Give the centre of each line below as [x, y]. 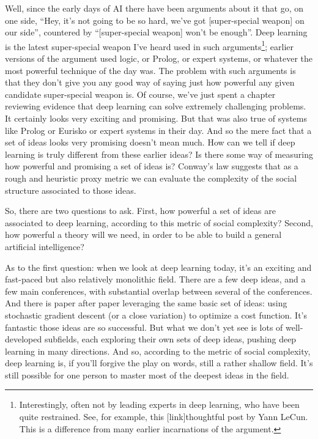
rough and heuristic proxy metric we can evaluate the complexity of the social [151, 178]
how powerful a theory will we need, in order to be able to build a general [143, 234]
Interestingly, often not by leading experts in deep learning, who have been [159, 404]
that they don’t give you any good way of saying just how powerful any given [150, 82]
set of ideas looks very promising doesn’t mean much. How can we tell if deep [150, 142]
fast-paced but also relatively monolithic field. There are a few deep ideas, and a [155, 279]
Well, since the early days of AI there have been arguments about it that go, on [154, 8]
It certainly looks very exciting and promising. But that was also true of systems [156, 118]
